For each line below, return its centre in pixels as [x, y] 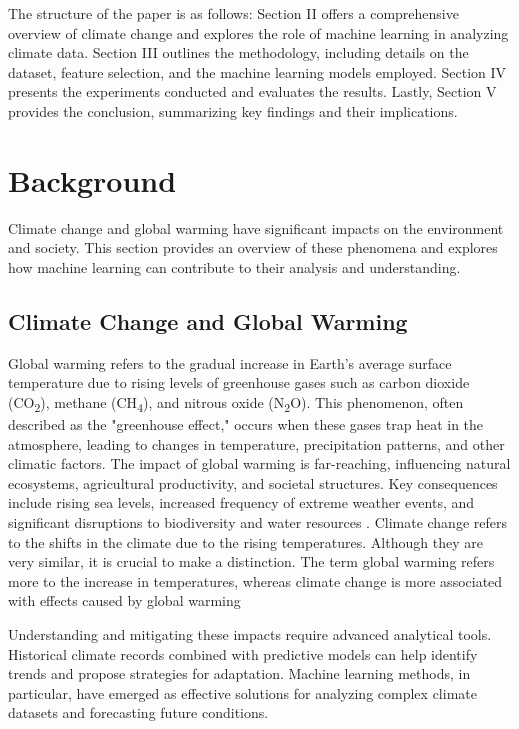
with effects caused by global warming [124, 600]
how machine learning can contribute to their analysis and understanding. [234, 266]
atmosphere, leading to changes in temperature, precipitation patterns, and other [256, 443]
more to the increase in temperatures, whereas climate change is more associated [255, 580]
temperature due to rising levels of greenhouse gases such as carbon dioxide [239, 382]
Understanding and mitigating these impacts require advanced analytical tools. [250, 633]
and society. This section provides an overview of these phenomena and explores [253, 247]
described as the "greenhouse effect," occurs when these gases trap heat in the [246, 423]
